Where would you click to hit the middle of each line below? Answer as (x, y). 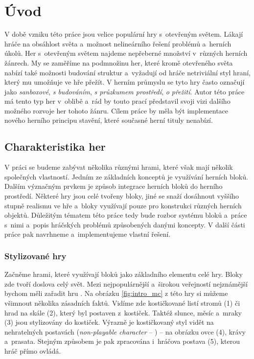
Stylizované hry (35, 256)
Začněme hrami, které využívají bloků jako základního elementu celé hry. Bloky (124, 274)
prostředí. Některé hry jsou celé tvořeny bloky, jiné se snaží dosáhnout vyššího (122, 196)
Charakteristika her (55, 146)
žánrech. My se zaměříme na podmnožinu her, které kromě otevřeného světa (119, 62)
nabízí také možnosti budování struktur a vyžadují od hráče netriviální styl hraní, (127, 72)
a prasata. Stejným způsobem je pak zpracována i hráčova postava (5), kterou (122, 341)
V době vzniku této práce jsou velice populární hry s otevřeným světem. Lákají (124, 34)
